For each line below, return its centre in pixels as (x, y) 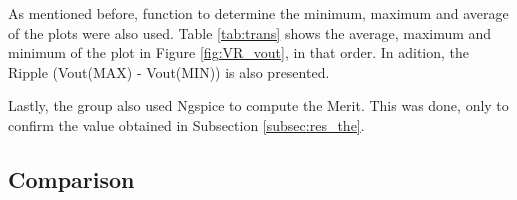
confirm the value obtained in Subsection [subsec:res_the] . (186, 124)
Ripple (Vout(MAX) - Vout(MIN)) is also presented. (169, 71)
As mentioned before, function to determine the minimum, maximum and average (258, 13)
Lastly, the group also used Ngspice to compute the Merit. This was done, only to (258, 105)
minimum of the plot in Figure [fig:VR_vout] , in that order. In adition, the (239, 52)
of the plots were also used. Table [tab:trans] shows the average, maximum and (250, 32)
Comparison (71, 178)
